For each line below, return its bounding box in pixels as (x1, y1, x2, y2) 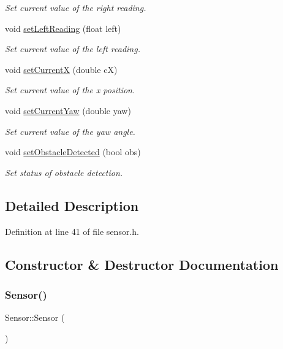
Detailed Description (5, 196, 139, 215)
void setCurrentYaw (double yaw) (5, 104, 131, 117)
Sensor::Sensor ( (5, 311, 65, 324)
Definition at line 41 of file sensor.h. (5, 224, 139, 237)
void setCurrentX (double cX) (5, 63, 118, 75)
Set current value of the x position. (5, 83, 135, 96)
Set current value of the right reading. (5, 1, 146, 13)
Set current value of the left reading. (5, 42, 140, 55)
